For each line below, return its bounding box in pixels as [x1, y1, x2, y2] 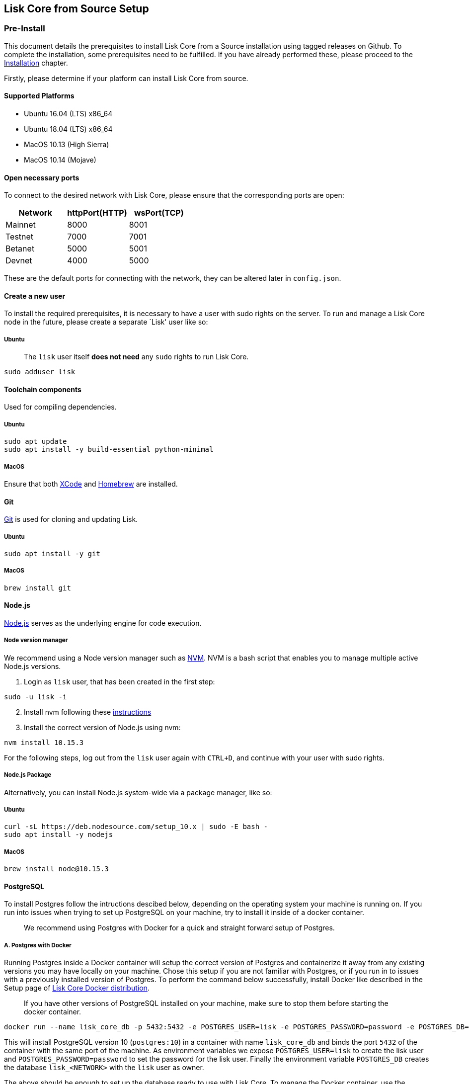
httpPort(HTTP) [67, 208, 127, 218]
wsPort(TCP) [134, 208, 184, 218]
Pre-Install [4, 23, 45, 34]
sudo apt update [4, 437, 67, 446]
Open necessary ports [4, 173, 79, 182]
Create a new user [4, 291, 66, 300]
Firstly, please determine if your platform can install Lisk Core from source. [4, 74, 248, 83]
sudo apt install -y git [4, 550, 100, 558]
